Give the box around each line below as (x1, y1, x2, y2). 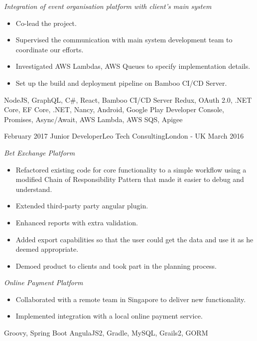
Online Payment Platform (4, 277, 83, 288)
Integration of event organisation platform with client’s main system (4, 1, 212, 11)
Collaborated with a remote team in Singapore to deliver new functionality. (15, 294, 246, 304)
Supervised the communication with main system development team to (15, 34, 233, 45)
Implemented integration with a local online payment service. (15, 311, 203, 321)
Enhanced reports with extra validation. (15, 217, 138, 227)
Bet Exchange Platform (4, 147, 75, 158)
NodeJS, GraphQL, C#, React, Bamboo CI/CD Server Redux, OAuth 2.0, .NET (4, 94, 252, 105)
